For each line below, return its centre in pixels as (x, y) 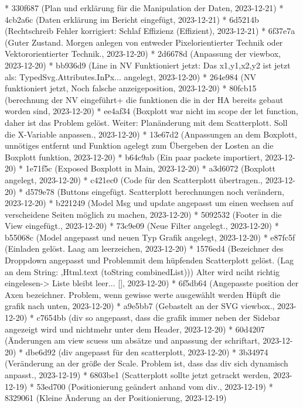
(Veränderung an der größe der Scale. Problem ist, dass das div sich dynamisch (147, 363)
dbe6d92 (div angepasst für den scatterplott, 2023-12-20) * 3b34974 (147, 352)
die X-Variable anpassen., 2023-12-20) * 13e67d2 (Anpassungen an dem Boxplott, (151, 134)
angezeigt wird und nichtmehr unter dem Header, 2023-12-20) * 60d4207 (135, 329)
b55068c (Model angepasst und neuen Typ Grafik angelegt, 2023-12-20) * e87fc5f (150, 237)
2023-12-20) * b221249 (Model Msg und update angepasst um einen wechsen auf (149, 203)
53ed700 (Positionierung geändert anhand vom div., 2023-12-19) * (155, 386)
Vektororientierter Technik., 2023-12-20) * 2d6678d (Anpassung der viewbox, (143, 54)
